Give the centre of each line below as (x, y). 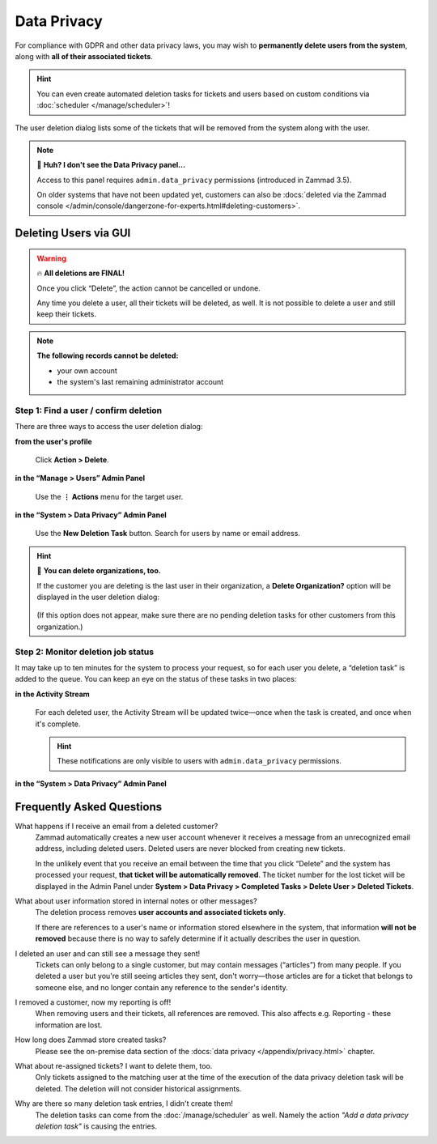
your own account (87, 370)
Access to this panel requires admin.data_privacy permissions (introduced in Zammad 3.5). (194, 180)
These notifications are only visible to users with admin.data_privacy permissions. (199, 761)
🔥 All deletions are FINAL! (81, 273)
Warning (51, 258)
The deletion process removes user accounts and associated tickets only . (161, 912)
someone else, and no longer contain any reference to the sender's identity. (162, 987)
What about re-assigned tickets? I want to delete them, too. (114, 1066)
